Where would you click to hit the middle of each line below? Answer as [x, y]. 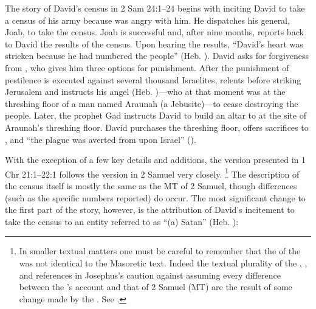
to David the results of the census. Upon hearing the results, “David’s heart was [154, 43]
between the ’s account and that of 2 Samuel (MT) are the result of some [156, 287]
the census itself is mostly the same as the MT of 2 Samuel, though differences [151, 185]
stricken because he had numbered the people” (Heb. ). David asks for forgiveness [157, 56]
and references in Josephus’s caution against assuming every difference [150, 275]
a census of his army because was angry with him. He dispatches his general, [147, 20]
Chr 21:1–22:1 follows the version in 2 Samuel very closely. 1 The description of [152, 173]
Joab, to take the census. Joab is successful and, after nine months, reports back [154, 32]
